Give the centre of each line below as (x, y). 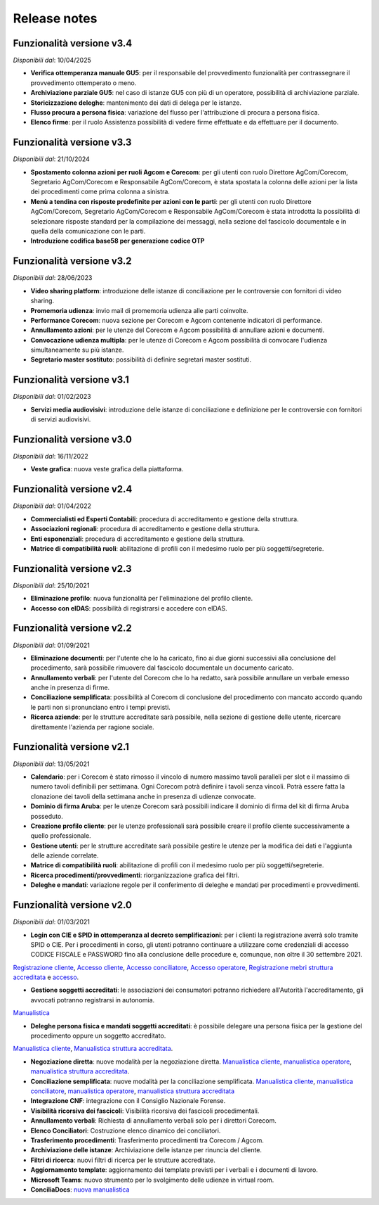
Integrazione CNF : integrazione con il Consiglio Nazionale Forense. (128, 1101)
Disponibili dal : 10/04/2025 (52, 60)
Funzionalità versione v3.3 (72, 142)
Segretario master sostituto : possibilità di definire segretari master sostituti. (141, 359)
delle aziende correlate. (65, 855)
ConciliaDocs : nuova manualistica (80, 1190)
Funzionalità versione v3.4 (73, 43)
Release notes (55, 18)
